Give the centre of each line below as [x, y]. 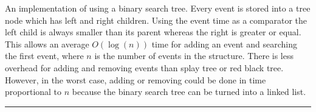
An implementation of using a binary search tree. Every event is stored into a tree [158, 8]
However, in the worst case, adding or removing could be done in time [136, 79]
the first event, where [44, 56]
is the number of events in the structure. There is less [194, 56]
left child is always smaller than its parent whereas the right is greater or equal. [153, 32]
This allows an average [47, 44]
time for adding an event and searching [224, 44]
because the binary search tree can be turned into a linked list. [189, 92]
